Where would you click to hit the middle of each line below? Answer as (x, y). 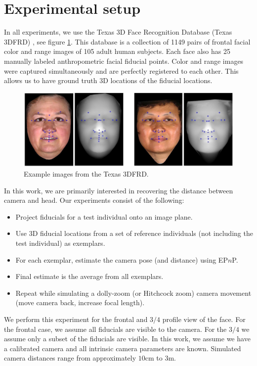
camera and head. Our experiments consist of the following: (94, 200)
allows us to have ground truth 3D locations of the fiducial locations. (108, 80)
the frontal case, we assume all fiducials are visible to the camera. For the (115, 329)
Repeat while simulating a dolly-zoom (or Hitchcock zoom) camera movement (133, 293)
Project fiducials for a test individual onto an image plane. (104, 216)
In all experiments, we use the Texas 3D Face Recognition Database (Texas (118, 32)
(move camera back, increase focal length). (80, 302)
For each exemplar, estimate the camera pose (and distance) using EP (122, 259)
